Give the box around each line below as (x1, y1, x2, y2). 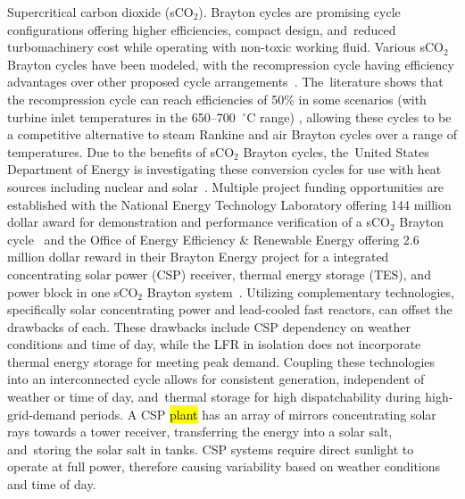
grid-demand (7, 404, 77, 423)
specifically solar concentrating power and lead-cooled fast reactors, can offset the (7, 300, 453, 319)
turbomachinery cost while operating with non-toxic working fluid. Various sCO (7, 37, 444, 56)
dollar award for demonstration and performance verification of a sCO (7, 212, 391, 231)
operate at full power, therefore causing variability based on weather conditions (7, 457, 441, 476)
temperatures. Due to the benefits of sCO (7, 142, 235, 161)
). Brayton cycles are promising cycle (198, 3, 401, 21)
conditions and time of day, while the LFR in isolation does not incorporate (7, 335, 421, 353)
